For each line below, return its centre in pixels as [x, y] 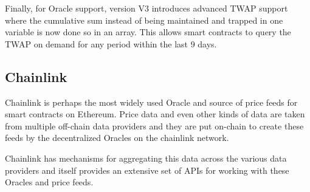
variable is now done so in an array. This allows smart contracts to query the [148, 32]
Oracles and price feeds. [49, 182]
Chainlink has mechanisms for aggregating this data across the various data [146, 158]
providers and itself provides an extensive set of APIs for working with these [147, 170]
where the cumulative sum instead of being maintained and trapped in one [144, 20]
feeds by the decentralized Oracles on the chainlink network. [117, 138]
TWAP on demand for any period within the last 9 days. [111, 43]
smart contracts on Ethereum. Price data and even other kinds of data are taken [155, 114]
